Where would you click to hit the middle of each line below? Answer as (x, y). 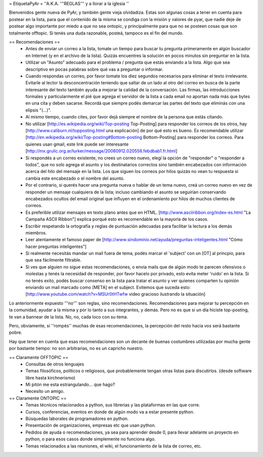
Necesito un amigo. (45, 391)
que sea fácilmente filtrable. (54, 260)
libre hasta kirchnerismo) (50, 378)
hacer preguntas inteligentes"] (56, 247)
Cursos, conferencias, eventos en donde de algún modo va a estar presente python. (110, 412)
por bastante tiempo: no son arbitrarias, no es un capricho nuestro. (76, 348)
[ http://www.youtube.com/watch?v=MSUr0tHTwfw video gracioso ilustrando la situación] (115, 294)
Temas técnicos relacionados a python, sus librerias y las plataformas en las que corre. (113, 405)
